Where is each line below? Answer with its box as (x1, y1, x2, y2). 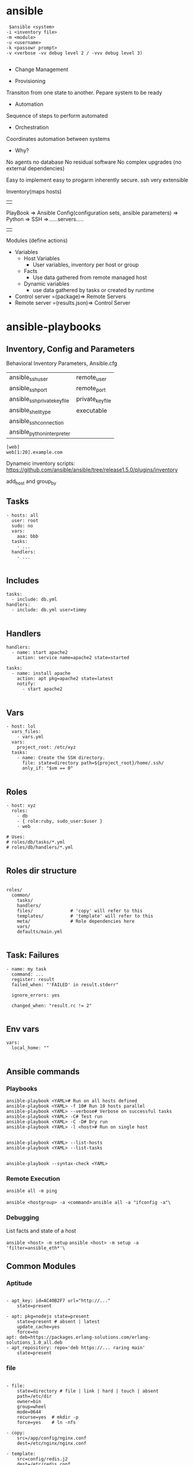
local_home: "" (11, 1045, 50, 1051)
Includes (6, 575, 39, 586)
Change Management (14, 66, 69, 73)
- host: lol (6, 724, 36, 730)
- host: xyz (6, 802, 36, 808)
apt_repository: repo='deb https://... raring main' (11, 1345, 146, 1351)
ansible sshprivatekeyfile (9, 395, 70, 404)
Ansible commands (6, 1066, 80, 1077)
